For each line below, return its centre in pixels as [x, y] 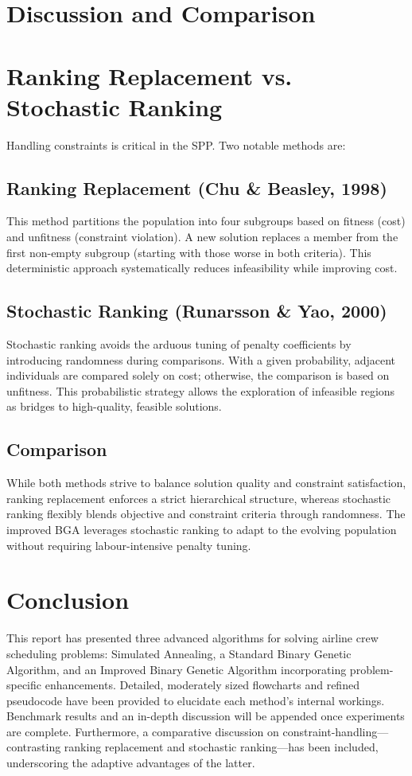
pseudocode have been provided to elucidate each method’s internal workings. [196, 700]
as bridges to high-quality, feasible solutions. [114, 406]
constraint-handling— [336, 731]
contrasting [34, 747]
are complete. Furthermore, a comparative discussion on [143, 731]
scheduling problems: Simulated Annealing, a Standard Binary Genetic [179, 653]
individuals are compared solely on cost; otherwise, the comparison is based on [198, 375]
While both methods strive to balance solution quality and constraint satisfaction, [206, 483]
